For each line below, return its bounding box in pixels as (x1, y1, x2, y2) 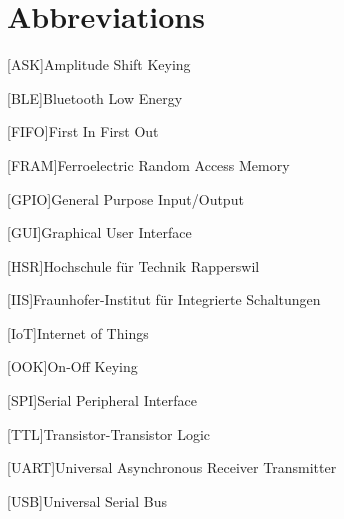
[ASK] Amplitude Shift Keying (7, 54, 191, 75)
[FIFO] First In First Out (7, 121, 159, 142)
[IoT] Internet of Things (7, 322, 149, 343)
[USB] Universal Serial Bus (7, 490, 168, 511)
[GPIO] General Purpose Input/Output (7, 188, 244, 209)
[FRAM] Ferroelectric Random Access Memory (7, 154, 290, 175)
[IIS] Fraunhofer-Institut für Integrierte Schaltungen (7, 289, 321, 310)
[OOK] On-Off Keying (7, 356, 138, 377)
